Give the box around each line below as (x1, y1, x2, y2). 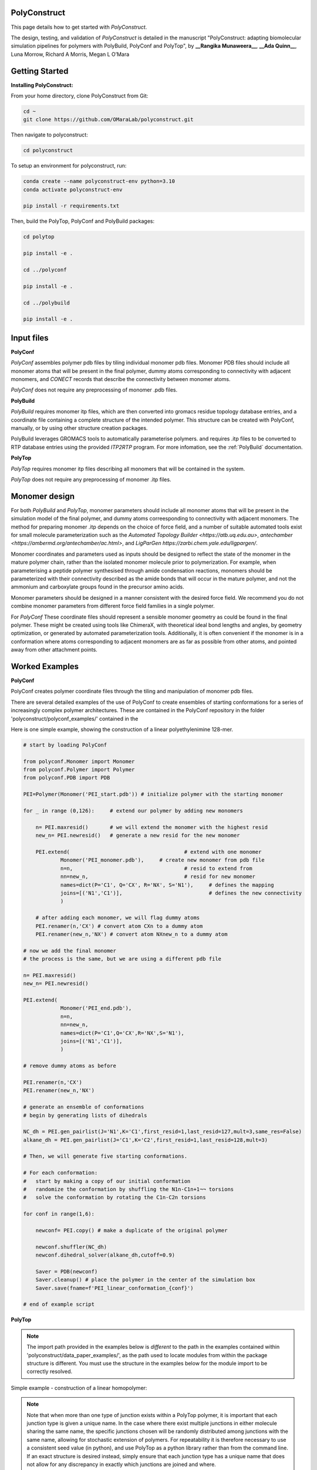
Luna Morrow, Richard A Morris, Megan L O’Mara (11, 51, 130, 58)
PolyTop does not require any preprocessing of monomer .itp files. (11, 476, 171, 483)
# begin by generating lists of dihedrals (23, 1112, 147, 1118)
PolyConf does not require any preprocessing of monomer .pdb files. (11, 386, 178, 393)
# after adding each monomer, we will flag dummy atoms (35, 914, 200, 921)
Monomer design (11, 491, 75, 501)
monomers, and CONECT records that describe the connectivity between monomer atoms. (11, 376, 231, 383)
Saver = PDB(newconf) (35, 1268, 98, 1275)
